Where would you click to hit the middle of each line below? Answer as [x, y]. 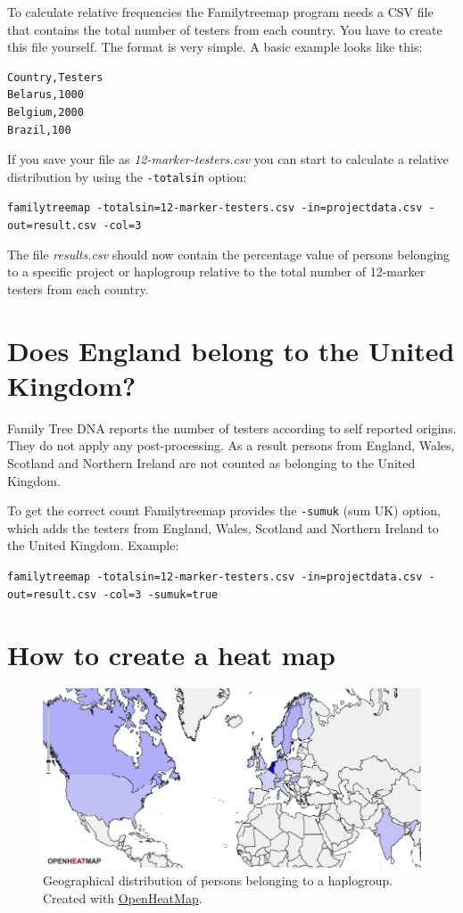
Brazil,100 [39, 130]
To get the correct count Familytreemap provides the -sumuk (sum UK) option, [224, 510]
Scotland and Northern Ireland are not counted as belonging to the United [211, 463]
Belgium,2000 [45, 112]
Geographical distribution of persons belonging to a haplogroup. [218, 880]
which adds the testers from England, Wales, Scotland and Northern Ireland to [223, 527]
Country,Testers [55, 77]
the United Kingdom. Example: [93, 545]
